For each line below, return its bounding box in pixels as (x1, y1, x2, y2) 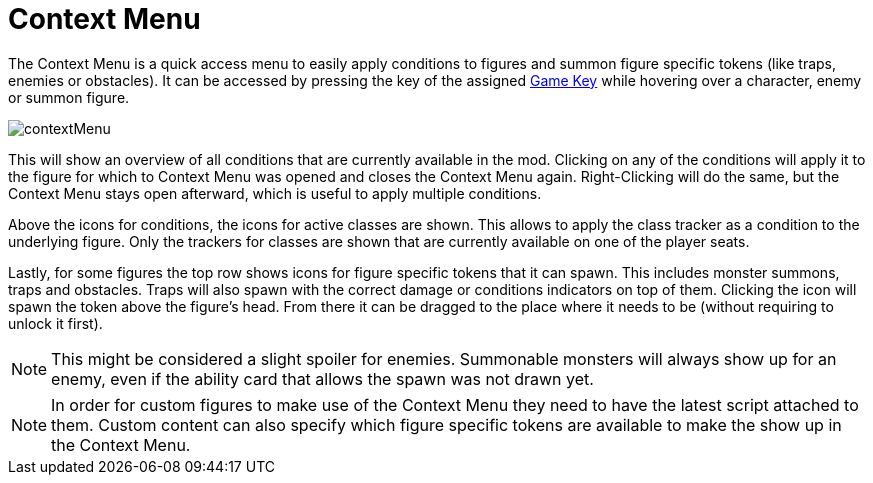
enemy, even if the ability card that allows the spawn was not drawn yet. (51, 368, 594, 389)
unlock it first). (8, 314, 103, 332)
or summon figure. (8, 88, 130, 106)
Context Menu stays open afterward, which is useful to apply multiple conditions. (8, 184, 542, 202)
